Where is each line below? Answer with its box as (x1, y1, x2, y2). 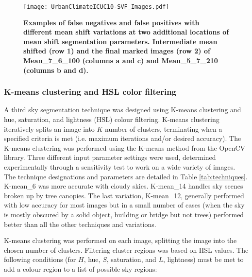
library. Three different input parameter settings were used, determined (4, 152, 216, 162)
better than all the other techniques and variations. (4, 219, 156, 229)
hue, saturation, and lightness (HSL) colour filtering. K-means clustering (4, 114, 219, 124)
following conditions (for (4, 254, 76, 264)
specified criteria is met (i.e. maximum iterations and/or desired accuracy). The (4, 133, 241, 143)
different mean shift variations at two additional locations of (23, 27, 229, 37)
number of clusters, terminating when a (105, 123, 222, 134)
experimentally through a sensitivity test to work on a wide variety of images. (4, 162, 235, 172)
